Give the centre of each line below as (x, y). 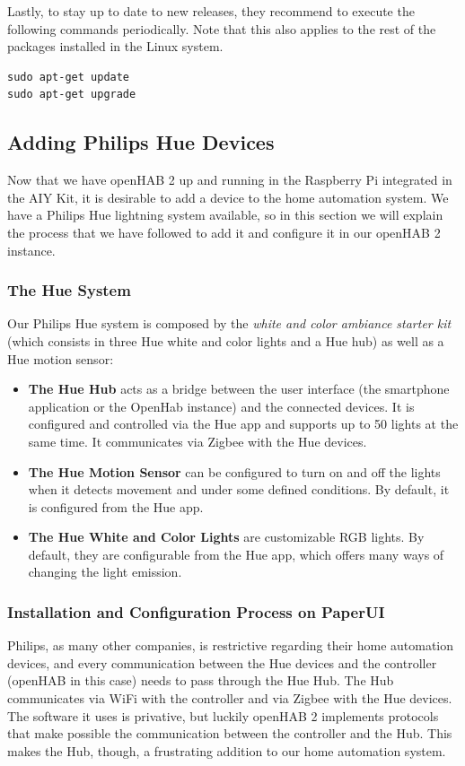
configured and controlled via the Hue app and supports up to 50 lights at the (243, 424)
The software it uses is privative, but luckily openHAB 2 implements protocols (223, 715)
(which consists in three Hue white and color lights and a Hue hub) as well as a (226, 340)
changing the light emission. (105, 572)
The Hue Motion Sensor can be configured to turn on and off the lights (234, 471)
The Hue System (69, 290)
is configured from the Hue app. (116, 506)
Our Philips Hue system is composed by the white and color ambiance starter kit (229, 323)
